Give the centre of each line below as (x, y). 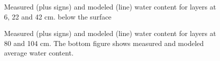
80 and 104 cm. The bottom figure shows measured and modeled (104, 43)
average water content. (39, 53)
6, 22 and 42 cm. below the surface (58, 16)
